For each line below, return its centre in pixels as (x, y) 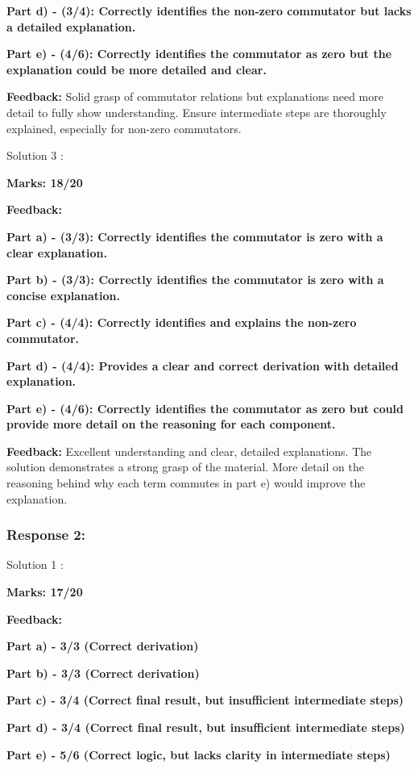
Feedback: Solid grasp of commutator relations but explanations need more (195, 96)
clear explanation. (57, 252)
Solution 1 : (35, 564)
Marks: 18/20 (45, 182)
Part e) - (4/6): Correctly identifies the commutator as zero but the (199, 54)
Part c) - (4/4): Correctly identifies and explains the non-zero (182, 322)
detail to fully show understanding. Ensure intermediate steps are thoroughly (197, 112)
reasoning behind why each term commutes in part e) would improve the (186, 483)
